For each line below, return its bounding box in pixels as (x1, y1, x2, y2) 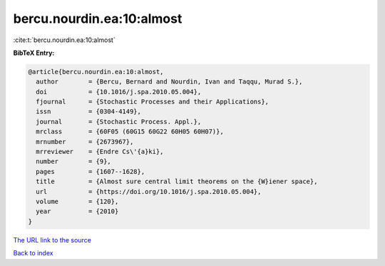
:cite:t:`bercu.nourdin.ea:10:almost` (13, 36, 115, 44)
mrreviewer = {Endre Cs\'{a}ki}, (36, 148, 164, 156)
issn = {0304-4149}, (36, 108, 142, 116)
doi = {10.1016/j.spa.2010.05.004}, (36, 88, 202, 96)
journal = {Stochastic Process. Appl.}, (36, 118, 202, 126)
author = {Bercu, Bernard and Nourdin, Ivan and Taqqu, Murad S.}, (36, 78, 303, 86)
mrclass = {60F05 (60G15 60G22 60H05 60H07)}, (36, 128, 224, 135)
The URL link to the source (13, 235, 92, 244)
